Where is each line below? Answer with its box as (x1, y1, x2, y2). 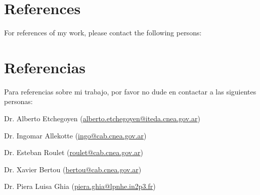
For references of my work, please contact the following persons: (4, 27, 202, 38)
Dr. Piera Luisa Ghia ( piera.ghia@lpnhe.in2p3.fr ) (4, 181, 156, 191)
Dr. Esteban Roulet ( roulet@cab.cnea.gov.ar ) (4, 147, 143, 158)
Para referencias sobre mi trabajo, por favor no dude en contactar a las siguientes (4, 86, 256, 96)
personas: (4, 96, 33, 107)
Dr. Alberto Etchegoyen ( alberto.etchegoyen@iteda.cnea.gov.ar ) (4, 113, 200, 124)
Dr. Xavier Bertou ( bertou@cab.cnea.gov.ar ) (4, 164, 142, 174)
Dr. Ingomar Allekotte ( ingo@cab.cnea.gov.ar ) (4, 130, 147, 140)
